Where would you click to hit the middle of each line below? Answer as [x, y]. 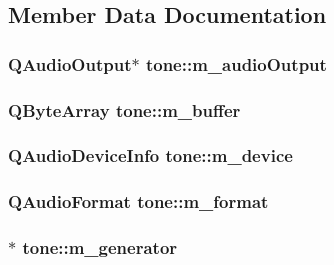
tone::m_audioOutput [236, 63]
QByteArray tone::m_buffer [124, 109]
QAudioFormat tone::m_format [138, 201]
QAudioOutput [70, 63]
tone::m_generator [100, 247]
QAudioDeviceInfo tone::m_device [150, 155]
